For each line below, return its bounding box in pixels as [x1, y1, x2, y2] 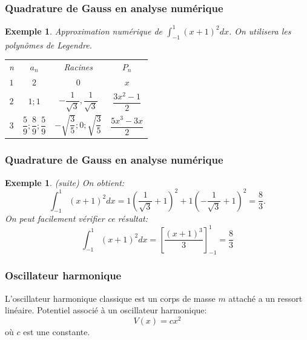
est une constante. [23, 325, 90, 338]
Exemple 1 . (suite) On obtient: [5, 176, 125, 188]
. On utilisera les [228, 24, 291, 37]
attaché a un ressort [228, 292, 303, 304]
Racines [64, 60, 93, 73]
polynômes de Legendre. [5, 38, 92, 51]
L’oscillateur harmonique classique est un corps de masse [5, 292, 216, 304]
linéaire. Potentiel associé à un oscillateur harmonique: [5, 304, 207, 316]
